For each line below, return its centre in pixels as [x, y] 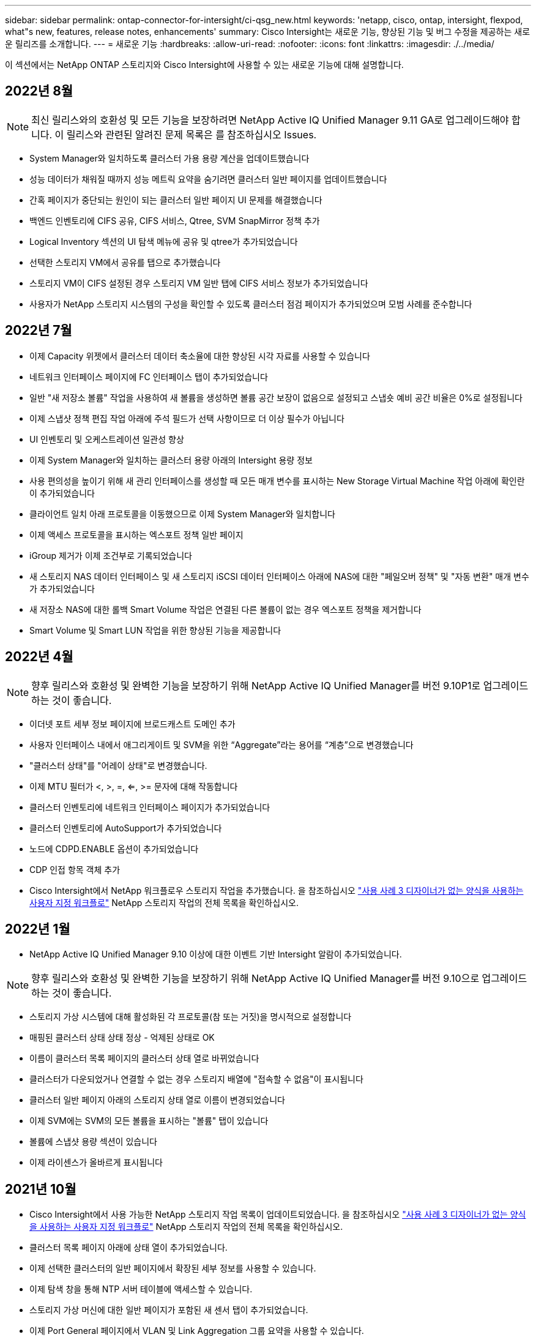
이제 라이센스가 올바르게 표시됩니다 [96, 1163]
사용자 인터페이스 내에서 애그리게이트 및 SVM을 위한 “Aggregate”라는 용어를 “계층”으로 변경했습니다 [221, 744]
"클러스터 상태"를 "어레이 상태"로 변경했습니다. [118, 765]
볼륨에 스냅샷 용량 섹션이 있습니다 [93, 1142]
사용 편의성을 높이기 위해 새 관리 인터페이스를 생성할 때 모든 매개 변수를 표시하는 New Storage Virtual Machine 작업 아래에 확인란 [277, 481]
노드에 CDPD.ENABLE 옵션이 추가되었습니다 [114, 848]
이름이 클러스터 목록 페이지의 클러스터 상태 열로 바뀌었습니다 [144, 1058]
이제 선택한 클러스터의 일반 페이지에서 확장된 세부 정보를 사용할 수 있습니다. [173, 1268]
